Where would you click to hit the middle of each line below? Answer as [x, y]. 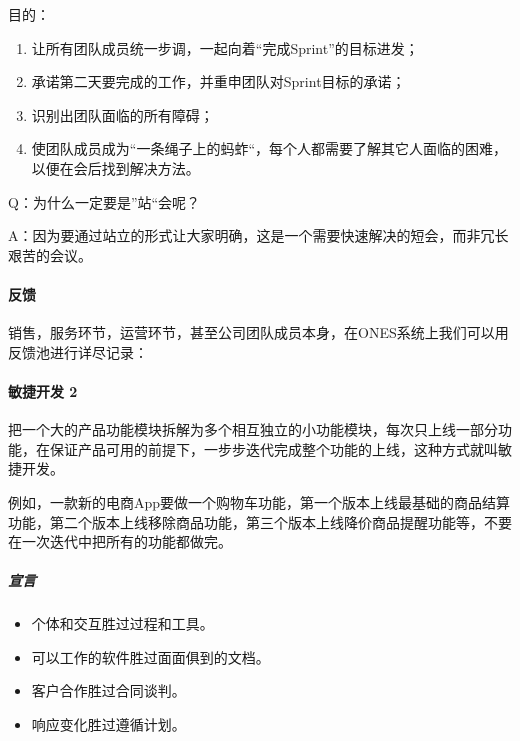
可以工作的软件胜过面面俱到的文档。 [150, 656]
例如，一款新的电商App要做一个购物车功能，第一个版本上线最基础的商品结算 [259, 501]
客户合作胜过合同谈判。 [108, 690]
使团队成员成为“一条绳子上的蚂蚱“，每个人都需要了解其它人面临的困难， [269, 148]
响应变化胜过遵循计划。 [108, 724]
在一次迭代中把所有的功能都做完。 [120, 541]
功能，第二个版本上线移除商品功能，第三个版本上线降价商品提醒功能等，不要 [260, 521]
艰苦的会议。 [50, 254]
